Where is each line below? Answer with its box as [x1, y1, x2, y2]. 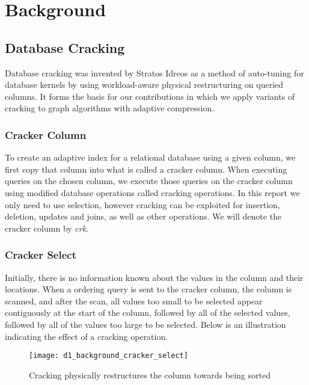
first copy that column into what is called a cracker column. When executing [5, 162, 287, 175]
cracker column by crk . [5, 221, 89, 234]
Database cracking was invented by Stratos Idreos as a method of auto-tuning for [5, 66, 304, 79]
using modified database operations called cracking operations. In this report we [5, 186, 300, 199]
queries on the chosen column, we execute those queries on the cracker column [5, 174, 293, 187]
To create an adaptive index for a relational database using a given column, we [5, 151, 296, 164]
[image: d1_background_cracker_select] [29, 351, 188, 360]
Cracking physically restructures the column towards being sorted [29, 368, 271, 381]
